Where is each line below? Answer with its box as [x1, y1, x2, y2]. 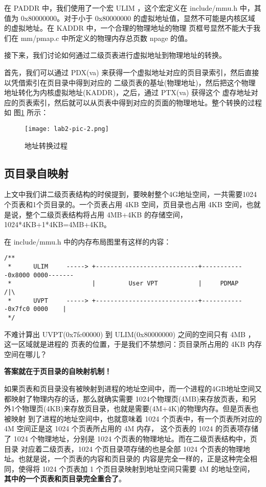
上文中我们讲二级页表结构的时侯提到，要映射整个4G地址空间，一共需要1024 [4, 189, 257, 200]
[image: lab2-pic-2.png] [25, 125, 109, 132]
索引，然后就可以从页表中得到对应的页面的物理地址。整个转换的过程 [32, 97, 262, 107]
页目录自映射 [4, 165, 69, 181]
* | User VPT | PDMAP [8, 280, 239, 287]
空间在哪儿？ [4, 348, 47, 359]
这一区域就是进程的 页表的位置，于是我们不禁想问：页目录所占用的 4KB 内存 [4, 339, 262, 349]
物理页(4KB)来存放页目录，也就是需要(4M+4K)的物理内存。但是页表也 [21, 403, 259, 414]
